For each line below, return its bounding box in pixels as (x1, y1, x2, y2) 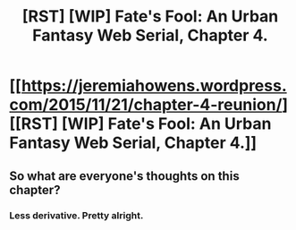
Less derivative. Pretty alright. (9, 209, 144, 221)
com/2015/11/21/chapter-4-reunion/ (9, 95, 283, 115)
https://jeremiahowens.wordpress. (21, 76, 288, 96)
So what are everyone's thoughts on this (9, 168, 240, 183)
